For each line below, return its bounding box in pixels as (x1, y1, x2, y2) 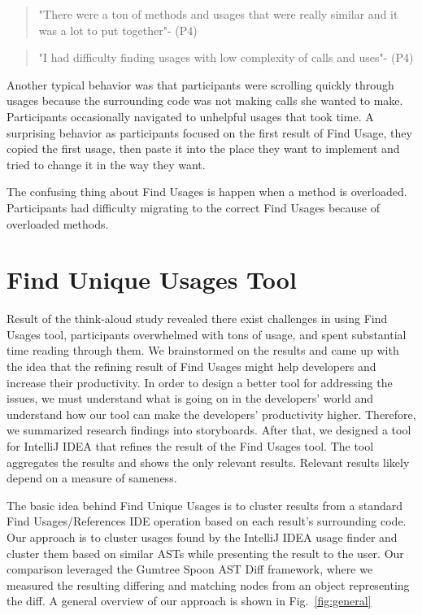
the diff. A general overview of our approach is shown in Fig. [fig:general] (7, 592, 372, 609)
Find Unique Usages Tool (7, 263, 297, 296)
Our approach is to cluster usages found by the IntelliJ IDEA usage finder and (7, 528, 398, 545)
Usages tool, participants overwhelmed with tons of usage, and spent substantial (7, 325, 407, 342)
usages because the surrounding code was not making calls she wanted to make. (7, 92, 403, 109)
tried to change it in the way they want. (7, 155, 206, 172)
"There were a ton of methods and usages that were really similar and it (38, 6, 398, 22)
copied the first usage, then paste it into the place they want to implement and (7, 140, 400, 157)
